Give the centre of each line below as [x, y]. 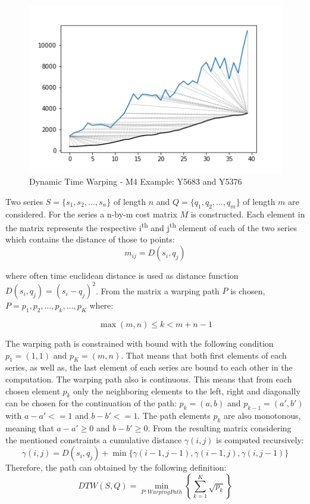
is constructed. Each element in [248, 214]
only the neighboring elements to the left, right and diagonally [187, 391]
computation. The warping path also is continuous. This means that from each [149, 379]
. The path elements [174, 416]
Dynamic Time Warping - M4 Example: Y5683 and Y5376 [136, 181]
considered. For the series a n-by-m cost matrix [91, 214]
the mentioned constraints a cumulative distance [94, 439]
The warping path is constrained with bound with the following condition [140, 343]
